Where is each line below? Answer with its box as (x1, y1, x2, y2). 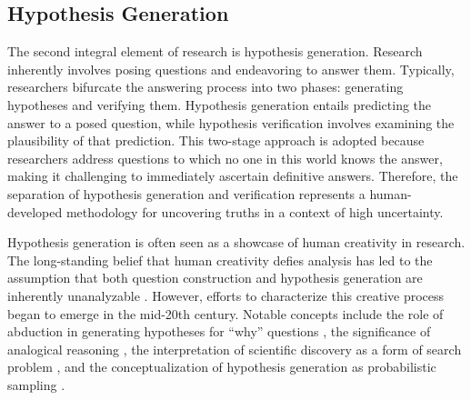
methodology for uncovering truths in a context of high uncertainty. (65, 202, 444, 221)
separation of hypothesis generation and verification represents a (7, 184, 366, 203)
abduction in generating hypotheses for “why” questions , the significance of (7, 322, 431, 341)
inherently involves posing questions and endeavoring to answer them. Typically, (7, 59, 455, 78)
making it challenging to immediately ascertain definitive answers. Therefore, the (7, 166, 458, 185)
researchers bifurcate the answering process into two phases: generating (7, 77, 404, 96)
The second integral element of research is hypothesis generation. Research (7, 42, 423, 61)
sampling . (7, 375, 65, 394)
